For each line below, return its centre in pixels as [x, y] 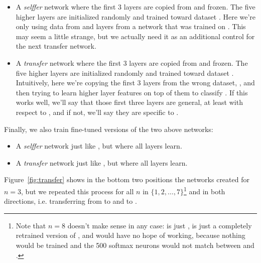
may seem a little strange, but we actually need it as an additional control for [135, 36]
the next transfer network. [56, 46]
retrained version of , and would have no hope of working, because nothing [130, 235]
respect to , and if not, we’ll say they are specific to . [97, 112]
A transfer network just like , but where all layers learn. [102, 162]
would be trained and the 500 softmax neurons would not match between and [135, 245]
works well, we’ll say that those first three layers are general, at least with [129, 102]
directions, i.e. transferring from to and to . [71, 201]
